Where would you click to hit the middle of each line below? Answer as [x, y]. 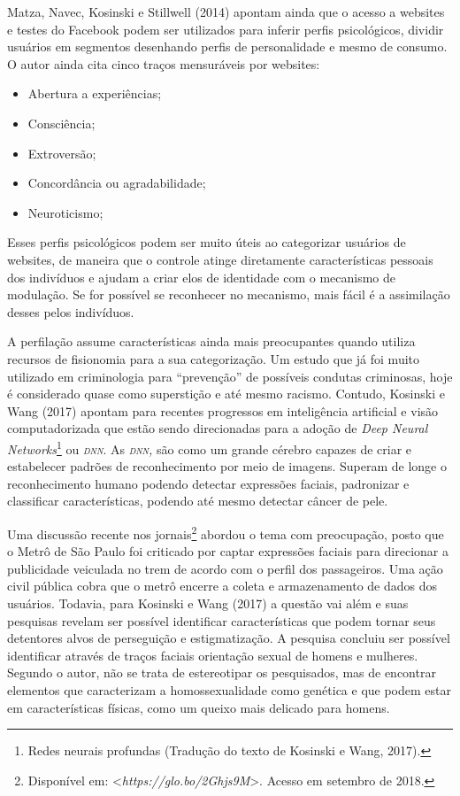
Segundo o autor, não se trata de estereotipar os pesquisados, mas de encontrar [222, 672]
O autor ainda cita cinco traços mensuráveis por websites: [164, 63]
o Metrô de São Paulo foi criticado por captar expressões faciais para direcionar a [228, 551]
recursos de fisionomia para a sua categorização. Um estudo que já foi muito [214, 358]
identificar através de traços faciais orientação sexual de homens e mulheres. [213, 655]
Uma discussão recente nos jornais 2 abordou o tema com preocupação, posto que [226, 532]
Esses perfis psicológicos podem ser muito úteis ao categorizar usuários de [207, 242]
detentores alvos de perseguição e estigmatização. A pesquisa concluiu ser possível [229, 638]
